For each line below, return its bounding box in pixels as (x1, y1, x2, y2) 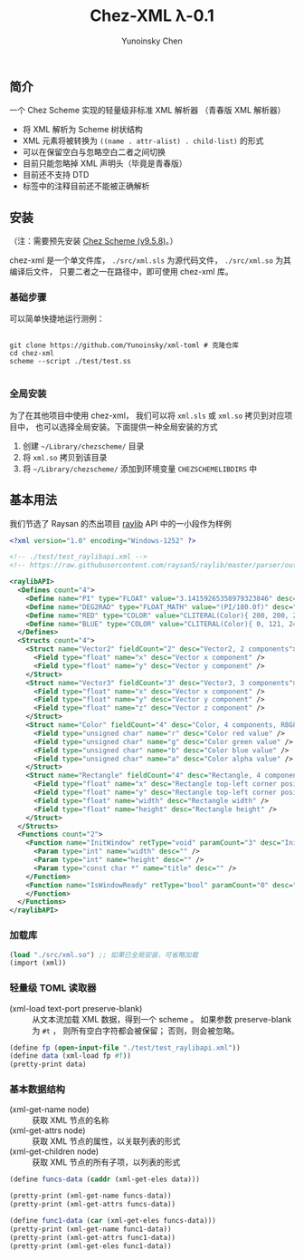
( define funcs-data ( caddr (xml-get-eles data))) (9, 1175, 201, 1184)
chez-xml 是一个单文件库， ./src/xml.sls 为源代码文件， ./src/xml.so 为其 (9, 255, 292, 266)
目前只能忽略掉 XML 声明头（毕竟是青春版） (22, 158, 187, 169)
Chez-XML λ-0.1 (90, 5, 214, 26)
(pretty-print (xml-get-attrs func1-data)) (9, 1233, 176, 1242)
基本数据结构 (9, 1083, 66, 1096)
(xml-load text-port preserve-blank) (9, 1003, 143, 1013)
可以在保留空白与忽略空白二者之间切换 (22, 147, 166, 158)
